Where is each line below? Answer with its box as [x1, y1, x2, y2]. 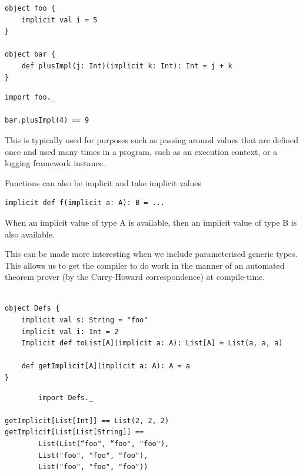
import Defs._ [38, 393, 94, 402]
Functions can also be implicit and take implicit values [5, 176, 202, 189]
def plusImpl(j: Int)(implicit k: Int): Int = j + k [21, 61, 232, 70]
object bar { [5, 50, 55, 59]
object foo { [5, 4, 55, 12]
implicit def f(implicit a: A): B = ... [5, 199, 165, 207]
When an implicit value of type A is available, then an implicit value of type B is [5, 216, 297, 228]
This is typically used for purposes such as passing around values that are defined [5, 133, 299, 146]
